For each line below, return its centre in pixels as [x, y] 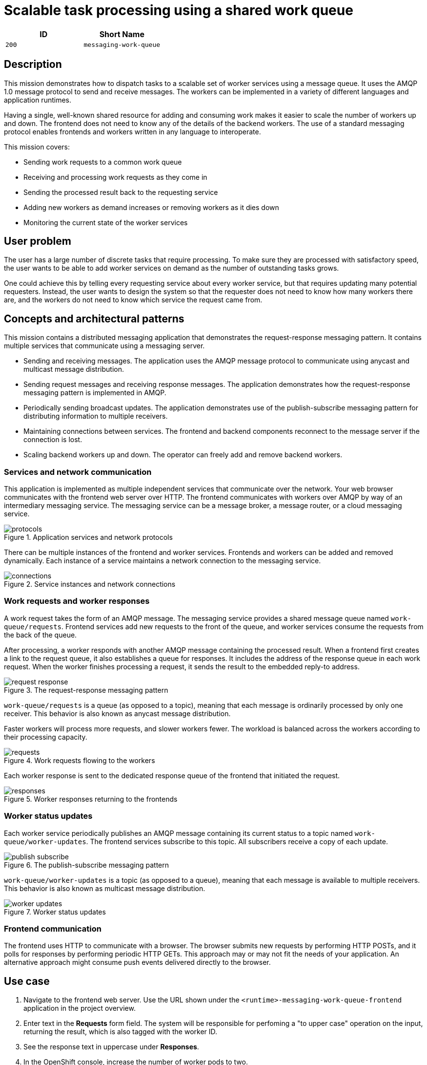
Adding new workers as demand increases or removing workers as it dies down [151, 207]
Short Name [122, 34]
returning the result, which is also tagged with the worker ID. [121, 1032]
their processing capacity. [46, 737]
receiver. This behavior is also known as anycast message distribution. [117, 713]
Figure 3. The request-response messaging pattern [86, 690]
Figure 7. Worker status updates [55, 912]
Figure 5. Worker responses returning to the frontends [91, 799]
